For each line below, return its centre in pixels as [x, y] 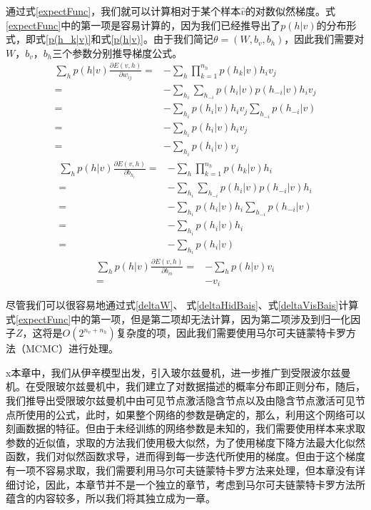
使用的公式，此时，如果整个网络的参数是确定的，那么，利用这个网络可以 [195, 414]
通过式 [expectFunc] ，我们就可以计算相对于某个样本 [123, 11]
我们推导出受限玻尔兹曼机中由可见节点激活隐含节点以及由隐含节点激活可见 [181, 401]
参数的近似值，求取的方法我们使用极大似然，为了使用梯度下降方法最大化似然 [185, 442]
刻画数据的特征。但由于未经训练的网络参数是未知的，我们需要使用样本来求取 [185, 428]
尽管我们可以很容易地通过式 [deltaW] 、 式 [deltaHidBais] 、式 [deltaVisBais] [172, 305]
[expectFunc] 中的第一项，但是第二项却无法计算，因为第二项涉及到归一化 [183, 318]
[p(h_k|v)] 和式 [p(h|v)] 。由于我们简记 [129, 39]
